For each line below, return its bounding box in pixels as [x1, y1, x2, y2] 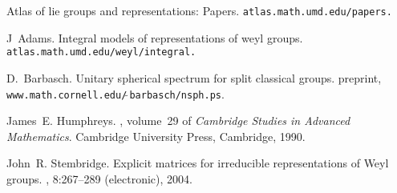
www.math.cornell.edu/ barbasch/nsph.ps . [6, 85, 225, 102]
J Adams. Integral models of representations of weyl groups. [6, 29, 303, 46]
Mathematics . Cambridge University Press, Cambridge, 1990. [6, 127, 306, 144]
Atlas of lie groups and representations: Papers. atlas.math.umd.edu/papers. [6, 2, 392, 18]
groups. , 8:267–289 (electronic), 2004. [6, 170, 192, 187]
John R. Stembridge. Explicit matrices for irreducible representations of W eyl [6, 155, 389, 171]
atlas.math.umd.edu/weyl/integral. [6, 46, 196, 58]
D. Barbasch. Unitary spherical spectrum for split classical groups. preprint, [6, 69, 382, 86]
